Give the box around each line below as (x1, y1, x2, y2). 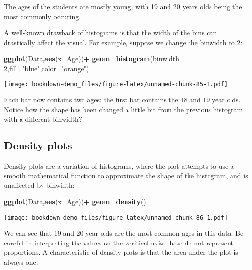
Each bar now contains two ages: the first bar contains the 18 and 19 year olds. (4, 95, 241, 105)
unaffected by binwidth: (4, 180, 75, 190)
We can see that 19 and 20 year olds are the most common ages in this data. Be (4, 228, 244, 238)
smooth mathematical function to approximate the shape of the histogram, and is (4, 170, 248, 180)
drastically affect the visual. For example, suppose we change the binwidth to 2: (4, 37, 243, 47)
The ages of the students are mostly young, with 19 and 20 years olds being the (4, 1, 242, 11)
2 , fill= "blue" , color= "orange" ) (4, 63, 89, 73)
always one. (4, 257, 38, 267)
